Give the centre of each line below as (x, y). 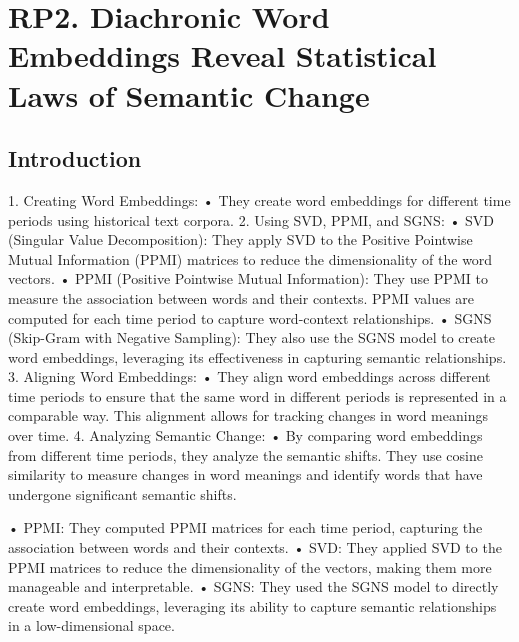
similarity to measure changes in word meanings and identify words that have (245, 474)
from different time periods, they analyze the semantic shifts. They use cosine (245, 454)
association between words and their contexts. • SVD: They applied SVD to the (255, 547)
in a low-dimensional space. (91, 625)
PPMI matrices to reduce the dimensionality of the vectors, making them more (250, 566)
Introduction (75, 158)
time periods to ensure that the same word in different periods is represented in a (257, 395)
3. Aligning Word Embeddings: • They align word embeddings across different (249, 376)
